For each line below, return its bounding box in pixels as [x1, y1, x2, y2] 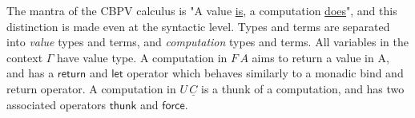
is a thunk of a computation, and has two [200, 80, 405, 96]
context [6, 49, 43, 65]
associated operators [6, 96, 106, 112]
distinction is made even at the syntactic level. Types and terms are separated [6, 18, 390, 34]
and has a [6, 65, 54, 81]
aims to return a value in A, [252, 49, 389, 65]
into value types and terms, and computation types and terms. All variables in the [6, 33, 409, 50]
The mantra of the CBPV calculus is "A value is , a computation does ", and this [6, 2, 397, 18]
